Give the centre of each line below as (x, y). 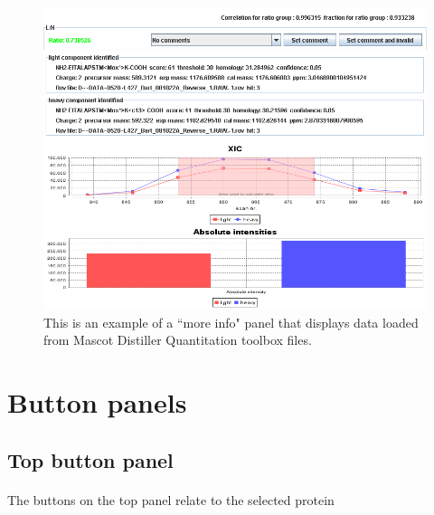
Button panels (97, 402)
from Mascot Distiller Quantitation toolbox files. (178, 340)
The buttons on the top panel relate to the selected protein (171, 499)
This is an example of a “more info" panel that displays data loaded (231, 322)
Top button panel (90, 459)
